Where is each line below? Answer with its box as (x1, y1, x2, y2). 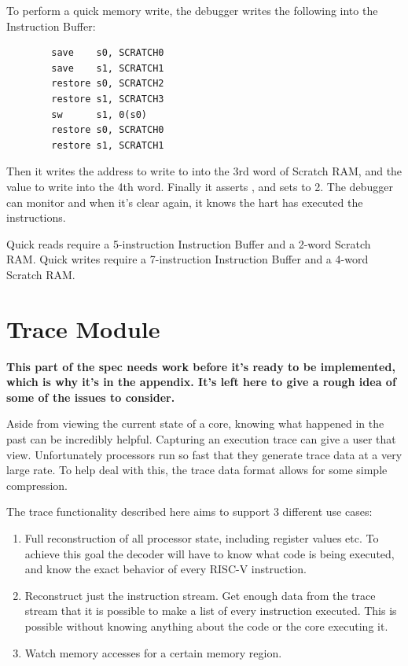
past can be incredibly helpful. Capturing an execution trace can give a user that (6, 431, 396, 447)
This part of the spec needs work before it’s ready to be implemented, (6, 358, 395, 374)
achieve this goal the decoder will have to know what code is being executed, (24, 545, 395, 561)
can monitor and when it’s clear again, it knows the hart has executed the (6, 193, 363, 210)
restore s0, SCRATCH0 (51, 124, 164, 136)
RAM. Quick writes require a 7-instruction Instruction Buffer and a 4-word (6, 251, 369, 267)
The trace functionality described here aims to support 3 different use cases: (6, 503, 373, 520)
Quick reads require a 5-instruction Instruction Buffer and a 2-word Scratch (6, 235, 371, 252)
